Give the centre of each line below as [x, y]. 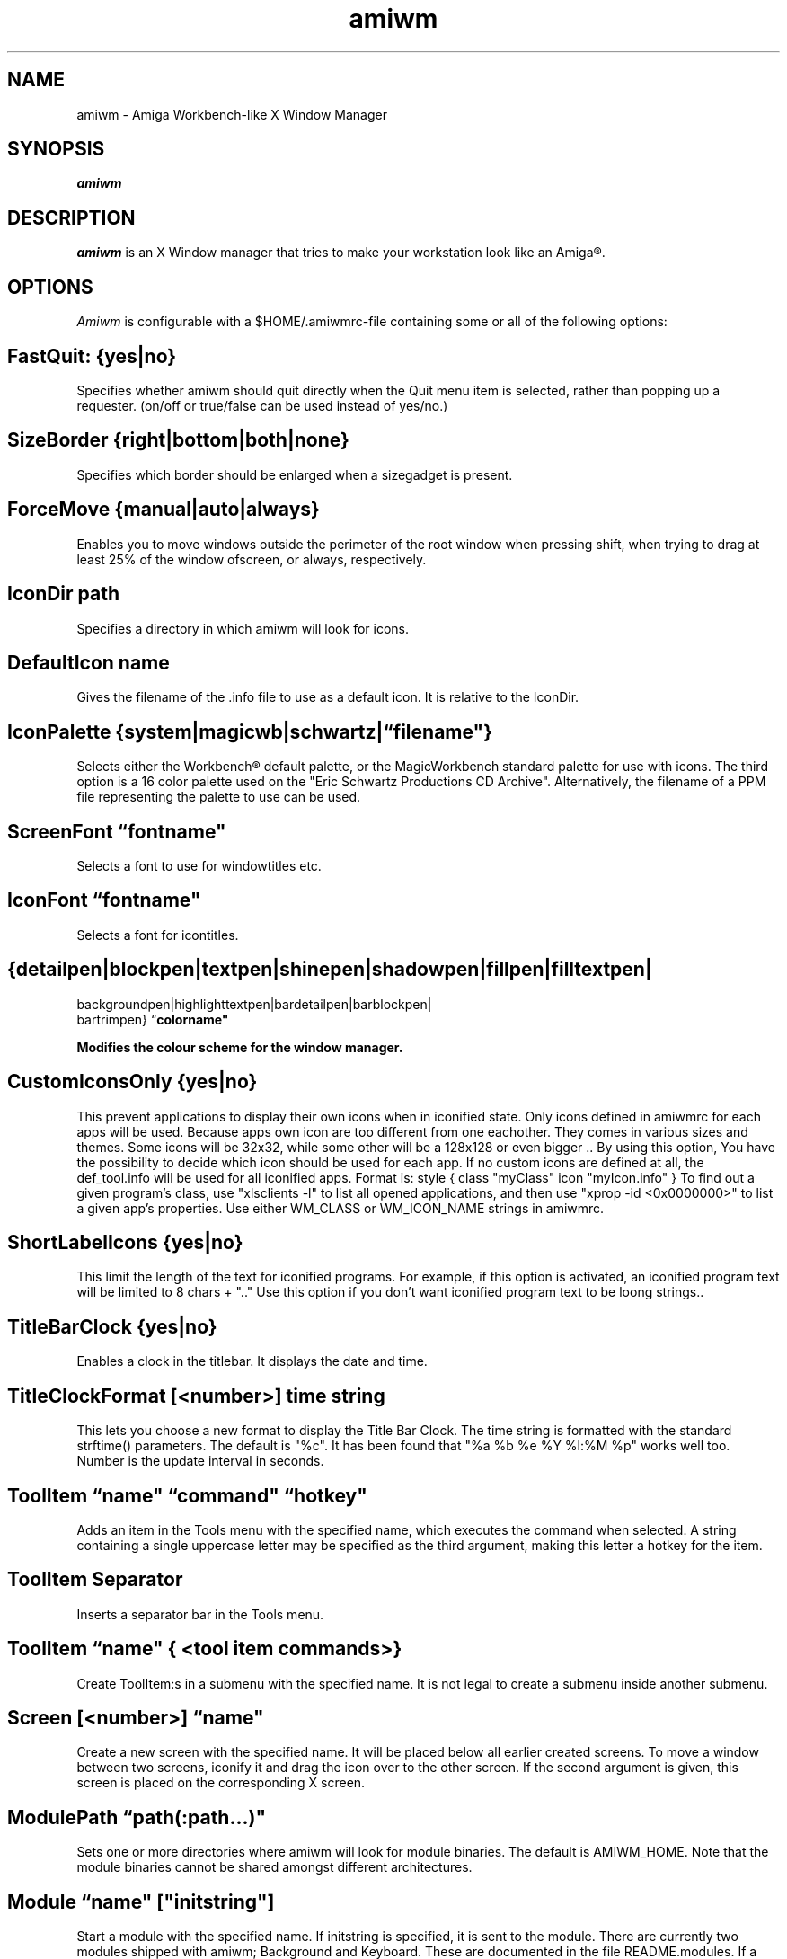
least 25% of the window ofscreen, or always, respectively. [252, 559]
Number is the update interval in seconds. [200, 1461]
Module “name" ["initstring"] [141, 1901]
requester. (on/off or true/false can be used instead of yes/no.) [262, 405]
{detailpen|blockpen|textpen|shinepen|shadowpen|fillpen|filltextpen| [330, 970]
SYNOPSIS [56, 149]
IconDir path [64, 594]
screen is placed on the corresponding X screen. [221, 1783]
